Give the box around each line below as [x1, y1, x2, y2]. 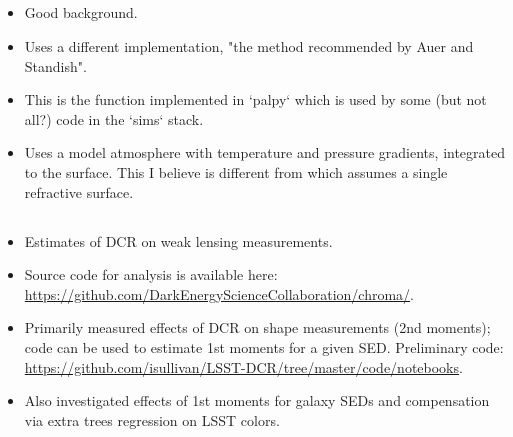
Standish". [24, 55, 87, 76]
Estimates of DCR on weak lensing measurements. [24, 230, 333, 251]
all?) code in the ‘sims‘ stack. [24, 108, 204, 129]
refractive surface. [24, 181, 134, 202]
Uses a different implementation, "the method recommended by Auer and [24, 35, 474, 56]
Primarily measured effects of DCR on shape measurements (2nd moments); [24, 317, 491, 338]
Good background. [24, 2, 138, 23]
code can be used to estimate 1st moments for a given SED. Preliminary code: [24, 336, 504, 357]
